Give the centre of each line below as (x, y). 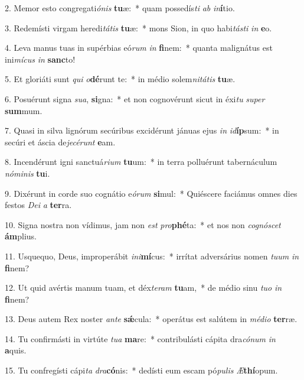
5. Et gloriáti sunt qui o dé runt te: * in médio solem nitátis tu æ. (120, 79)
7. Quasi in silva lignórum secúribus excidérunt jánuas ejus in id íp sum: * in (142, 130)
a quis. (16, 350)
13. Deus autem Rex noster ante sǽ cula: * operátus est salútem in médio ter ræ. (151, 319)
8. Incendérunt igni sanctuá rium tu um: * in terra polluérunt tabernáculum (141, 162)
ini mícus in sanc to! (40, 59)
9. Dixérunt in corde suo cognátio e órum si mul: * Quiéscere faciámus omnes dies (151, 193)
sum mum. (24, 110)
